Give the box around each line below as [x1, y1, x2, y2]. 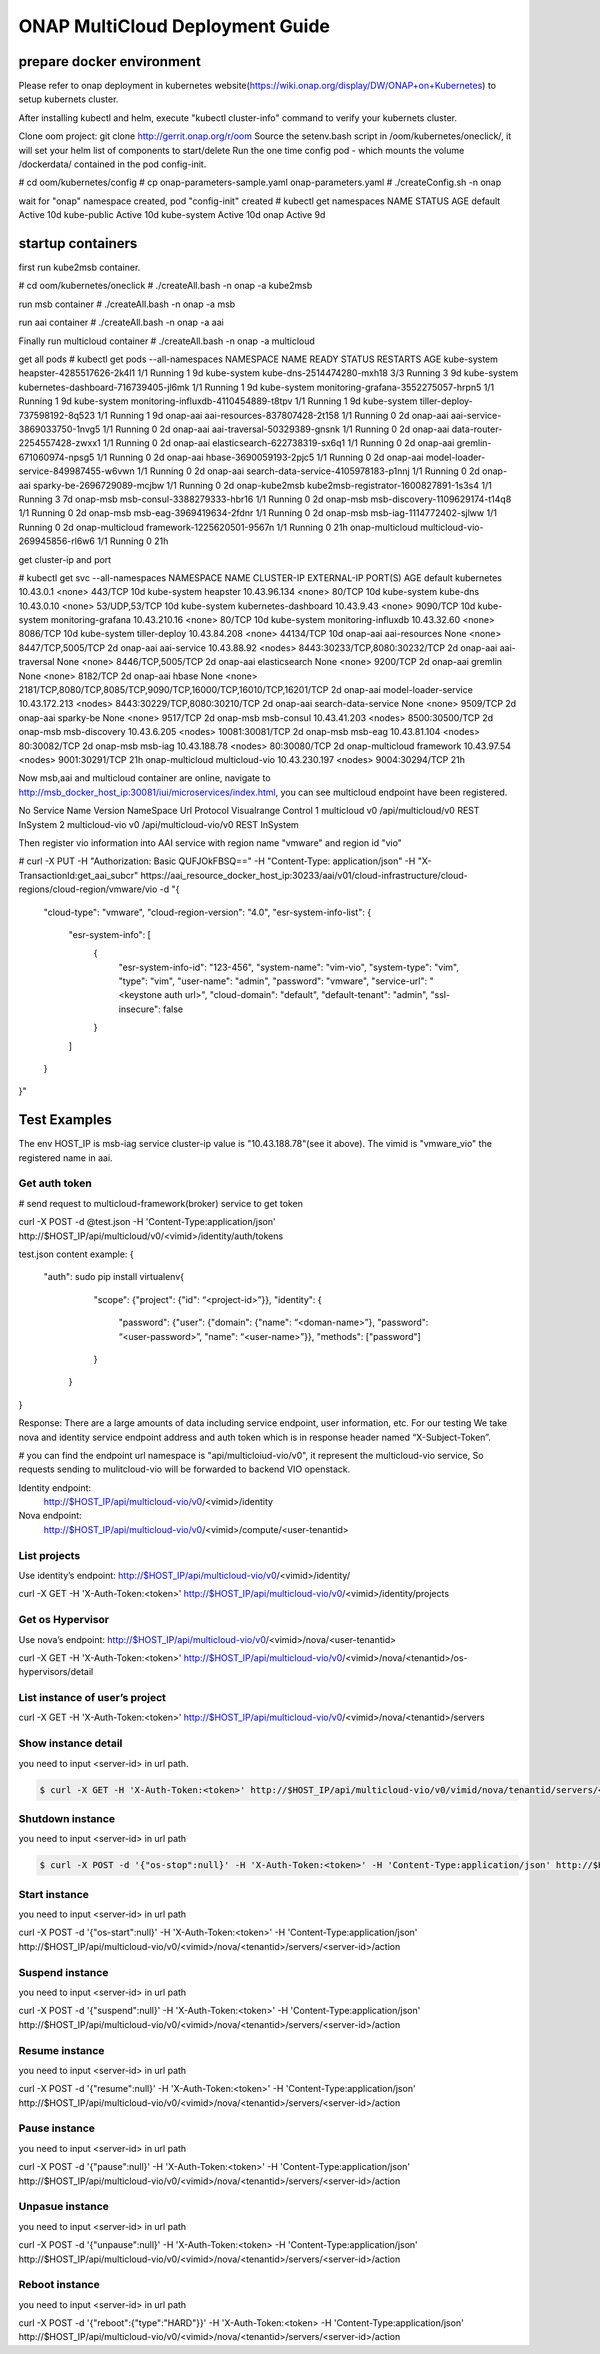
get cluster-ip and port [18, 553, 112, 565]
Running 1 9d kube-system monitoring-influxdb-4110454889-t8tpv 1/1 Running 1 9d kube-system [18, 395, 418, 407]
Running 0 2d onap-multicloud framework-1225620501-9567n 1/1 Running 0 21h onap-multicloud [18, 521, 419, 533]
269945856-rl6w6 [18, 535, 95, 547]
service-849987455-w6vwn [18, 465, 135, 477]
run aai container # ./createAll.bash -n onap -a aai [18, 316, 224, 329]
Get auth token [18, 1176, 92, 1190]
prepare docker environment [18, 53, 202, 70]
